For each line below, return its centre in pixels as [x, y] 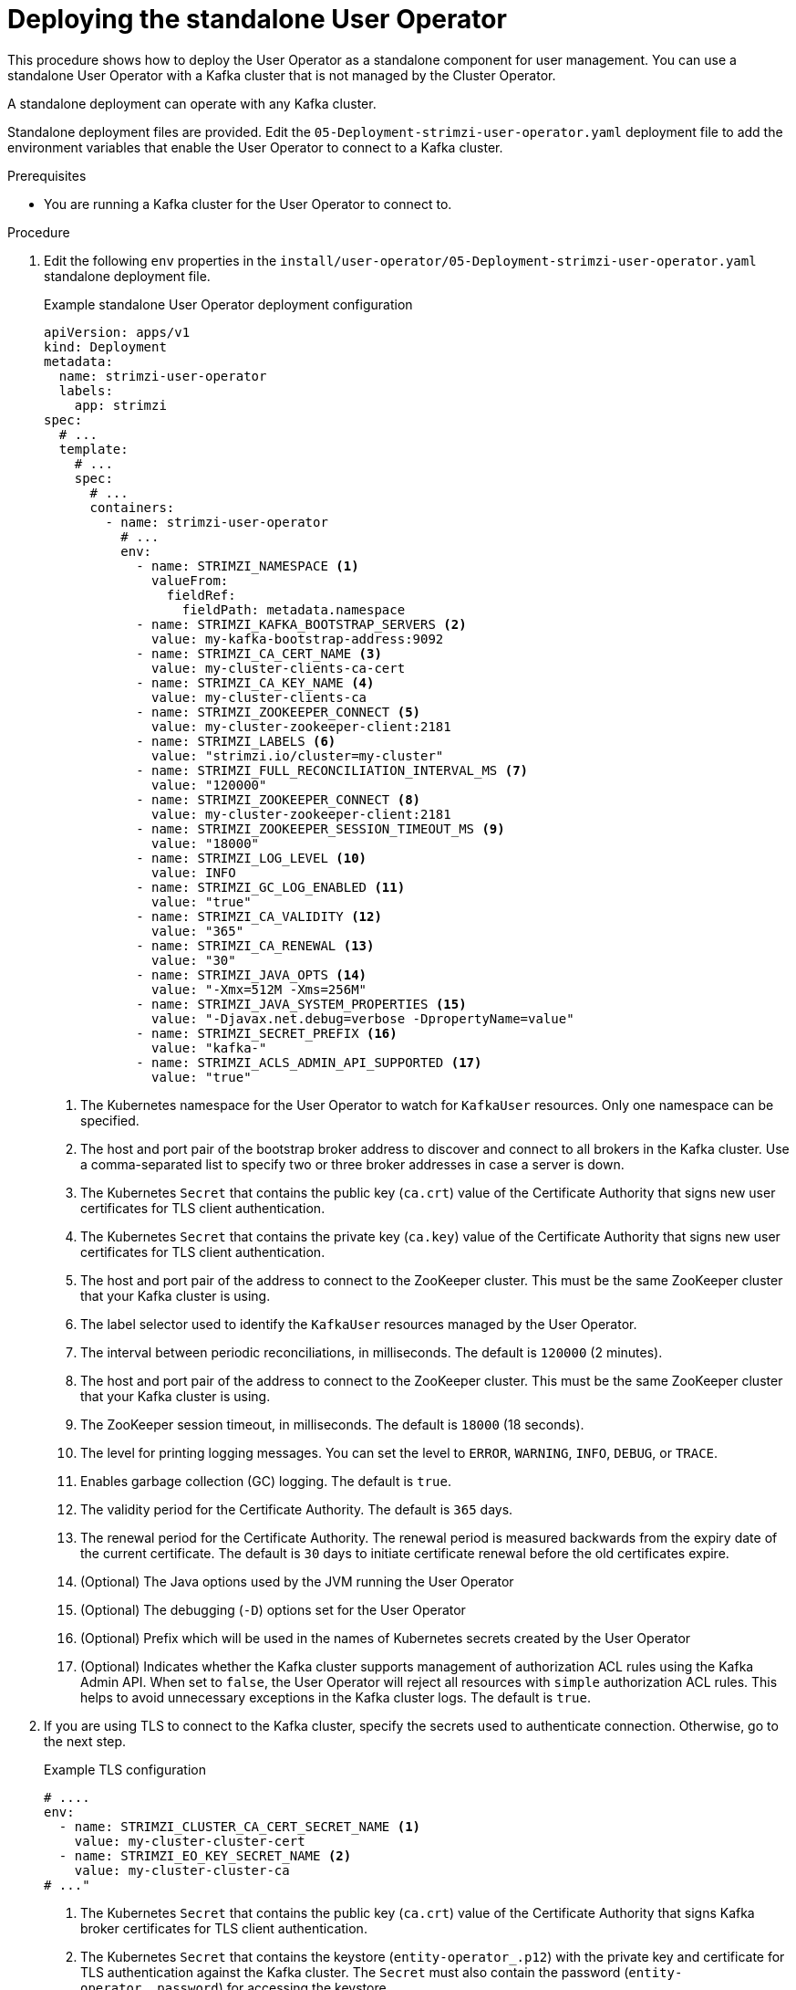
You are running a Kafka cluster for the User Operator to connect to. [248, 204]
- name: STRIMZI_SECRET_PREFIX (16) [267, 1033]
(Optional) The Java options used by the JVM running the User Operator [297, 1581]
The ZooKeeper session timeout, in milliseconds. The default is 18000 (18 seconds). [332, 1424]
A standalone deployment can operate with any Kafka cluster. [192, 103]
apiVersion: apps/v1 [117, 332]
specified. [110, 1120]
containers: [132, 507]
